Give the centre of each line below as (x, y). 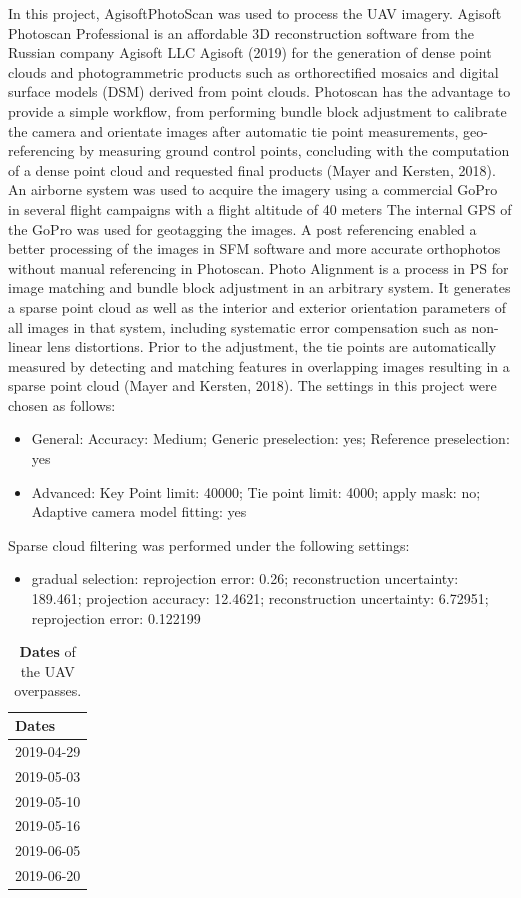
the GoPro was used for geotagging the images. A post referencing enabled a (242, 228)
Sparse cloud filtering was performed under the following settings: (209, 544)
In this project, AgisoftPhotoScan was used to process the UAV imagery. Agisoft (255, 13)
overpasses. (48, 690)
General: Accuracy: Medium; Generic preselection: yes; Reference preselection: (270, 438)
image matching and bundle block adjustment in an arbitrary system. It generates (259, 287)
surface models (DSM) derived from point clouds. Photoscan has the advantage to (259, 91)
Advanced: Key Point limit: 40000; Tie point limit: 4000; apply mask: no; (256, 491)
